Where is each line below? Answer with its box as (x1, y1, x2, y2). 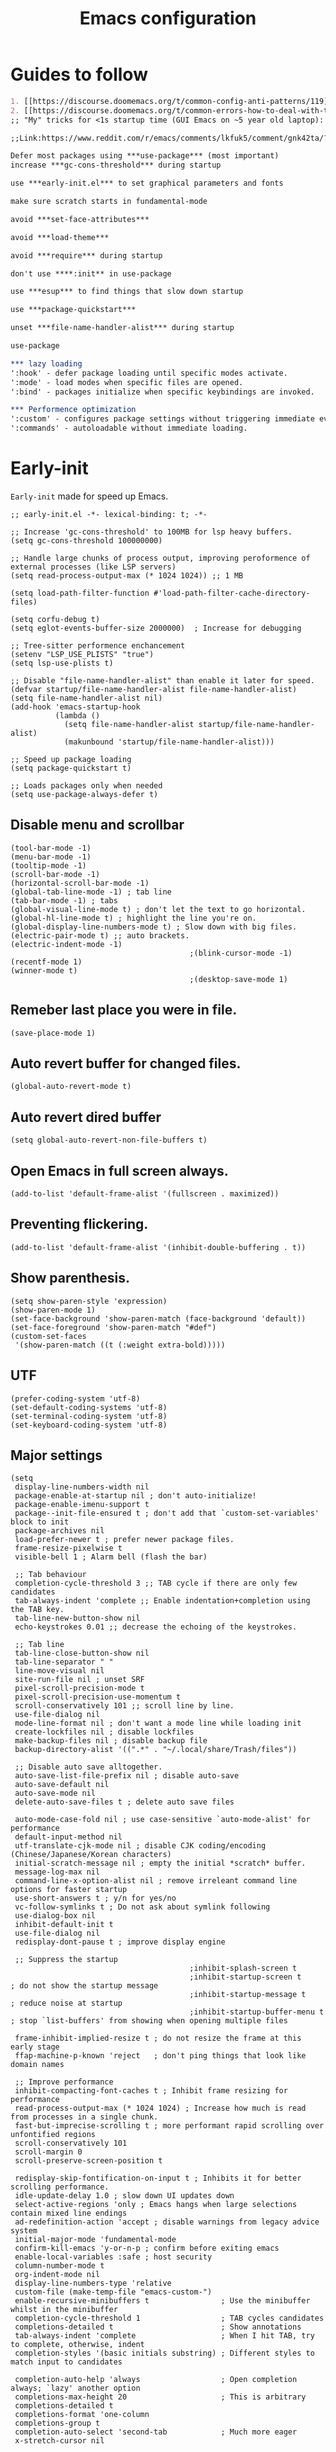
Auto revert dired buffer (10, 1108, 162, 1126)
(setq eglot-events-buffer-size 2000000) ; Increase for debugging (10, 623, 302, 633)
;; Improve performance (14, 2077, 114, 2087)
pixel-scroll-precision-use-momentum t (14, 1692, 182, 1702)
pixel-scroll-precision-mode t (14, 1683, 145, 1694)
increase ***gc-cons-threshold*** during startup (10, 160, 222, 171)
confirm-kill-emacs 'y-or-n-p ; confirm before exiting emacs (14, 2243, 280, 2254)
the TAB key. (10, 1605, 65, 1615)
